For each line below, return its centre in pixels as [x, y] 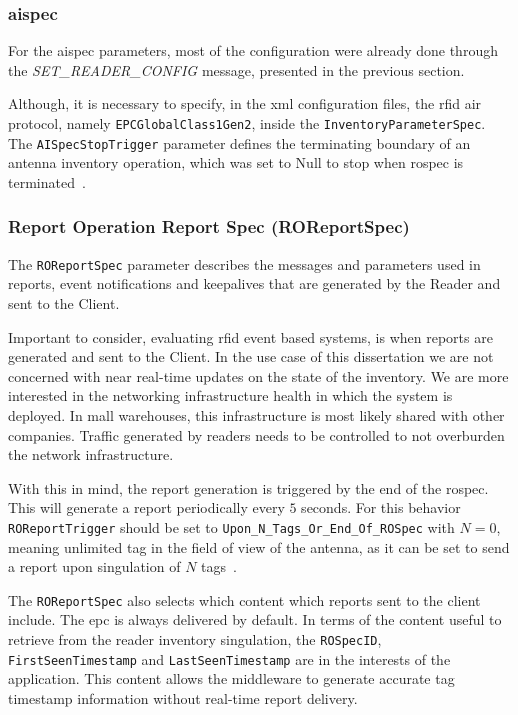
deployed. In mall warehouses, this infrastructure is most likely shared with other [256, 414]
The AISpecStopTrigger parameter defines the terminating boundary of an [239, 142]
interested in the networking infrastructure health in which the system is [230, 395]
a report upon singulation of [94, 566]
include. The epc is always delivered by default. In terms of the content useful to [255, 619]
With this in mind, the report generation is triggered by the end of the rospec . [248, 487]
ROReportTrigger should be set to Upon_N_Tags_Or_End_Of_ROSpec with [231, 526]
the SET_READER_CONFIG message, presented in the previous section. [236, 69]
